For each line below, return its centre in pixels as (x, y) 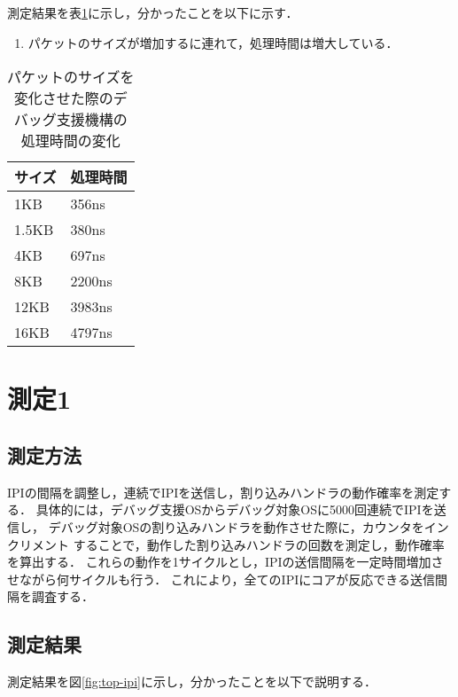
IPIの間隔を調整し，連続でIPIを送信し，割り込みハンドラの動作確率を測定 (223, 492)
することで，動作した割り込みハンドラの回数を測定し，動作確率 (259, 544)
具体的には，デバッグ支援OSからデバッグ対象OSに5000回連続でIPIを (235, 509)
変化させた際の (63, 98)
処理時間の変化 (70, 141)
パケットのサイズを (71, 77)
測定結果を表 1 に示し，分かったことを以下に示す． (153, 12)
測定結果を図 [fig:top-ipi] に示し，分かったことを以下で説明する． (192, 681)
